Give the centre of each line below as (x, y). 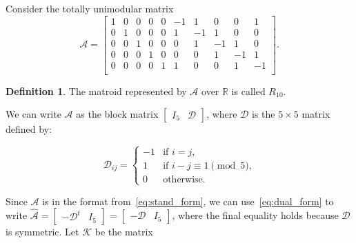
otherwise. (184, 180)
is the (264, 114)
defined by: (29, 129)
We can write (33, 114)
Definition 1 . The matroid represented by (96, 91)
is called (248, 91)
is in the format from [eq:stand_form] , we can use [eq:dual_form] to (188, 201)
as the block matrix (117, 114)
